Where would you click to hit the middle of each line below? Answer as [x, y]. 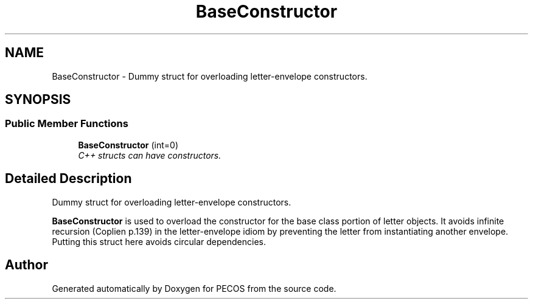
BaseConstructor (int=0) [128, 145]
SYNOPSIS [38, 100]
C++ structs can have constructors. [150, 155]
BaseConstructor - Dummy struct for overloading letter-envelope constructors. [210, 76]
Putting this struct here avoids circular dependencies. [159, 241]
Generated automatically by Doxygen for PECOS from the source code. [194, 288]
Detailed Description [68, 179]
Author [26, 265]
